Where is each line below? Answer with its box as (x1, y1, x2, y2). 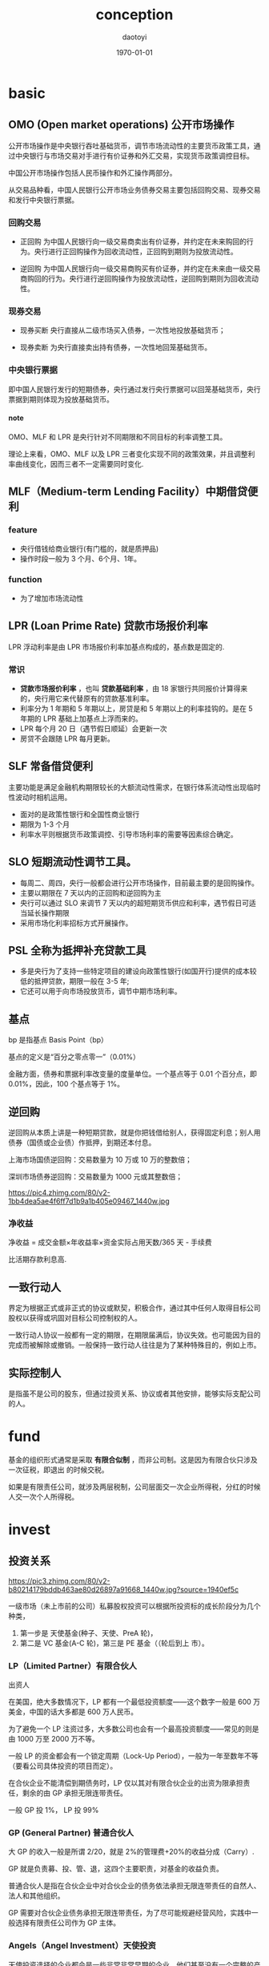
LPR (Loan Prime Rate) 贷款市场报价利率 (8, 619, 208, 633)
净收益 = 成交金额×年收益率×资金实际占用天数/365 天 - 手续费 (8, 1237, 212, 1248)
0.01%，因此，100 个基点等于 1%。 (8, 1079, 125, 1089)
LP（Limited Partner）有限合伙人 (8, 1660, 138, 1671)
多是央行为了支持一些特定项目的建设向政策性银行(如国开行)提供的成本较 (19, 966, 258, 976)
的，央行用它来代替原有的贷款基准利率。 (19, 694, 154, 703)
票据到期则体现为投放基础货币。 (8, 394, 114, 404)
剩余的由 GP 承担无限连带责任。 (22, 1788, 128, 1798)
